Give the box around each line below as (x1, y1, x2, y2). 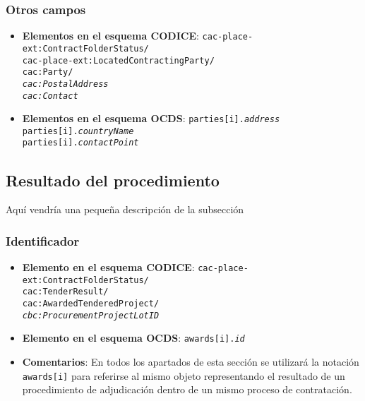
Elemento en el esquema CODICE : (22, 260, 195, 275)
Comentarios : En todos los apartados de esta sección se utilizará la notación (22, 354, 359, 369)
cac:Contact (22, 90, 78, 101)
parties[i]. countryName (22, 126, 134, 136)
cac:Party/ (22, 67, 73, 78)
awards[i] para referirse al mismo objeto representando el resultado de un (22, 368, 345, 383)
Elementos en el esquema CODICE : (22, 28, 199, 43)
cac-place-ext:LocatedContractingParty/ (22, 55, 215, 66)
